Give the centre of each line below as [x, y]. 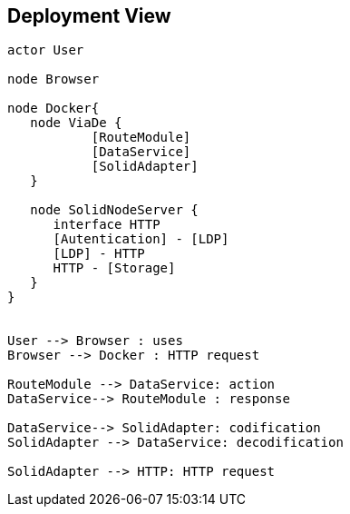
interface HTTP [107, 225]
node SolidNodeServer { [114, 210]
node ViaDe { [76, 123]
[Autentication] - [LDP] [141, 239]
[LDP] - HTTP [99, 254]
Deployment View [89, 16]
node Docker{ [53, 109]
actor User [46, 50]
